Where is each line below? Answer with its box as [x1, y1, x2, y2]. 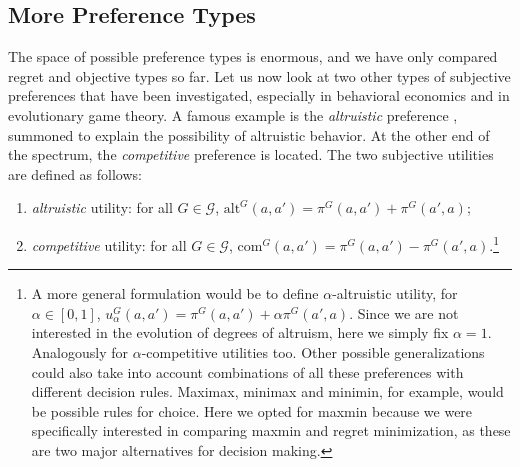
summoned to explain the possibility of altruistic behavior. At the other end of [8, 124, 490, 145]
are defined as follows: [8, 163, 142, 184]
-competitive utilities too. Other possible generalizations [141, 341, 485, 362]
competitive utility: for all [31, 234, 187, 255]
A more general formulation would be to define [31, 283, 319, 304]
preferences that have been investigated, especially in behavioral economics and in [8, 85, 510, 106]
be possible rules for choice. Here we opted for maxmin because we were [31, 400, 473, 421]
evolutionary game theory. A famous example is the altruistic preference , [8, 104, 458, 125]
